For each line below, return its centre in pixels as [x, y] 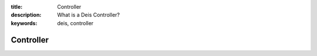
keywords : [24, 23]
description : [26, 15]
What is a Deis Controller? [89, 15]
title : [17, 7]
